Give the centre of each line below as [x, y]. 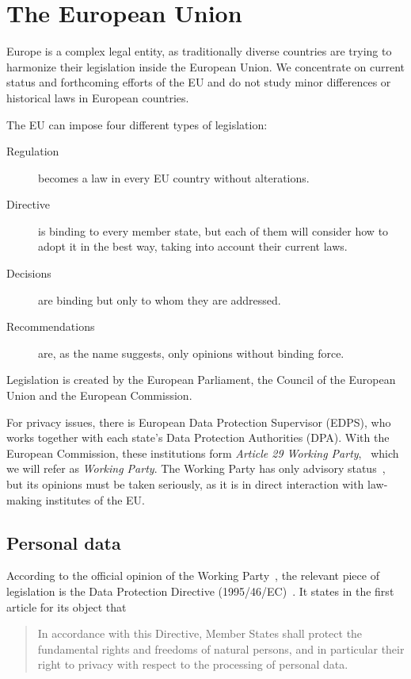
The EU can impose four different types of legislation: [137, 124]
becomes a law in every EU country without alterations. [174, 177]
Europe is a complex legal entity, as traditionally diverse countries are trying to [199, 51]
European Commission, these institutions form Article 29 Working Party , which [203, 453]
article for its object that [67, 606]
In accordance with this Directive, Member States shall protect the [200, 633]
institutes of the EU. [95, 499]
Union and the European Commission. [99, 395]
